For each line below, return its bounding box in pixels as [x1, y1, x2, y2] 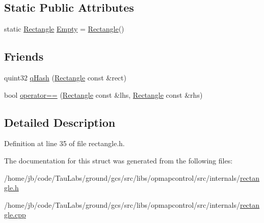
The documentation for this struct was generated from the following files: [4, 155, 233, 165]
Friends [4, 48, 44, 64]
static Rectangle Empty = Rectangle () [4, 23, 124, 34]
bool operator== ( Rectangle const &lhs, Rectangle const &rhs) [4, 89, 203, 100]
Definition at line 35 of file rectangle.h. [4, 138, 125, 149]
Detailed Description [4, 114, 116, 130]
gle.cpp [4, 209, 26, 220]
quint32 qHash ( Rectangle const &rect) [4, 72, 126, 82]
